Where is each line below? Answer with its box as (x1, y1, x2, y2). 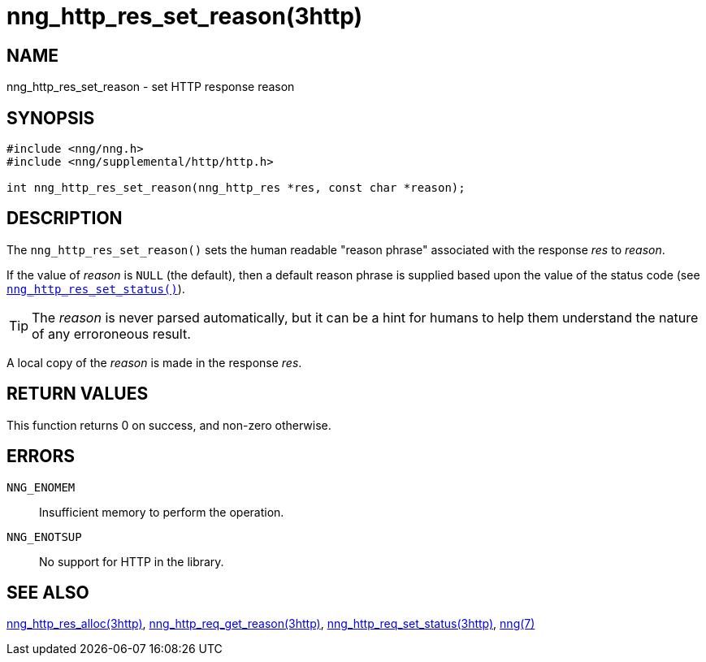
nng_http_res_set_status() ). (6, 281, 185, 296)
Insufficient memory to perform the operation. (39, 504, 284, 519)
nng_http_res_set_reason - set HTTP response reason (6, 80, 295, 94)
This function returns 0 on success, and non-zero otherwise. (6, 418, 331, 432)
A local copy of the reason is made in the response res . (6, 355, 302, 370)
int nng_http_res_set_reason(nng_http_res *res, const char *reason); (6, 181, 466, 195)
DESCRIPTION (6, 208, 123, 229)
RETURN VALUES (6, 383, 149, 405)
